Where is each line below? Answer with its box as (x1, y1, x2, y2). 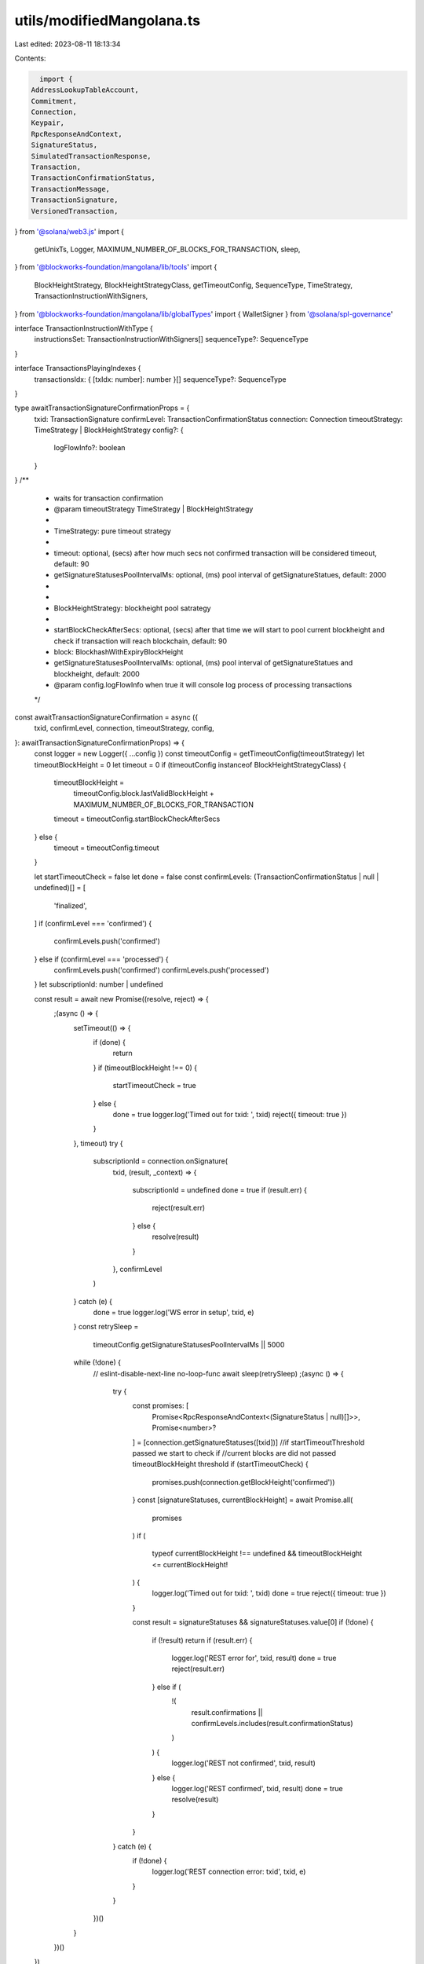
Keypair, (31, 119, 65, 127)
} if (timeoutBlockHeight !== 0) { (93, 1063, 198, 1072)
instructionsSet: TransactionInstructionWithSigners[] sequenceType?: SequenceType (34, 335, 309, 344)
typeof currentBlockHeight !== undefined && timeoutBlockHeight (152, 1548, 363, 1559)
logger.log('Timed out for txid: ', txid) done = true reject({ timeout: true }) (152, 1588, 386, 1598)
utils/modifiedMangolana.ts (14, 12, 200, 29)
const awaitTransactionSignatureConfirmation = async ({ (14, 713, 199, 722)
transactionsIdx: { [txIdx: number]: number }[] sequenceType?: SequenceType (34, 374, 287, 384)
